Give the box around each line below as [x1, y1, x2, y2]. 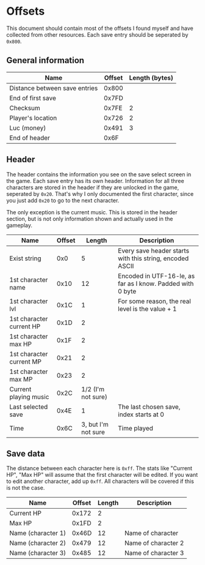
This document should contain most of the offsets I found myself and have [6, 24, 194, 32]
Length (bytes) [129, 73, 174, 82]
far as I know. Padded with [118, 279, 194, 288]
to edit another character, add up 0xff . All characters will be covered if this [6, 477, 194, 485]
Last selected [9, 402, 48, 411]
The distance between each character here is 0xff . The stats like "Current [6, 465, 193, 472]
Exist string [9, 254, 41, 263]
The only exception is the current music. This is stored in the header [6, 208, 178, 215]
